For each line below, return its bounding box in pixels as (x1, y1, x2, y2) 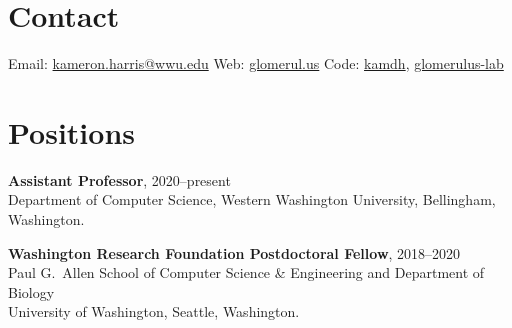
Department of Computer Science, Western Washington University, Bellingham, (8, 189, 496, 210)
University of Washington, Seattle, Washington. (8, 301, 300, 322)
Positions (8, 111, 136, 152)
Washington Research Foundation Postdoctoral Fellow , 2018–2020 (8, 242, 461, 263)
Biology (8, 281, 55, 302)
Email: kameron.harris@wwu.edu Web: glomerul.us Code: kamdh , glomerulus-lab (8, 53, 504, 74)
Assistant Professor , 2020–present (8, 169, 231, 190)
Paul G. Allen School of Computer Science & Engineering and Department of (8, 262, 485, 283)
